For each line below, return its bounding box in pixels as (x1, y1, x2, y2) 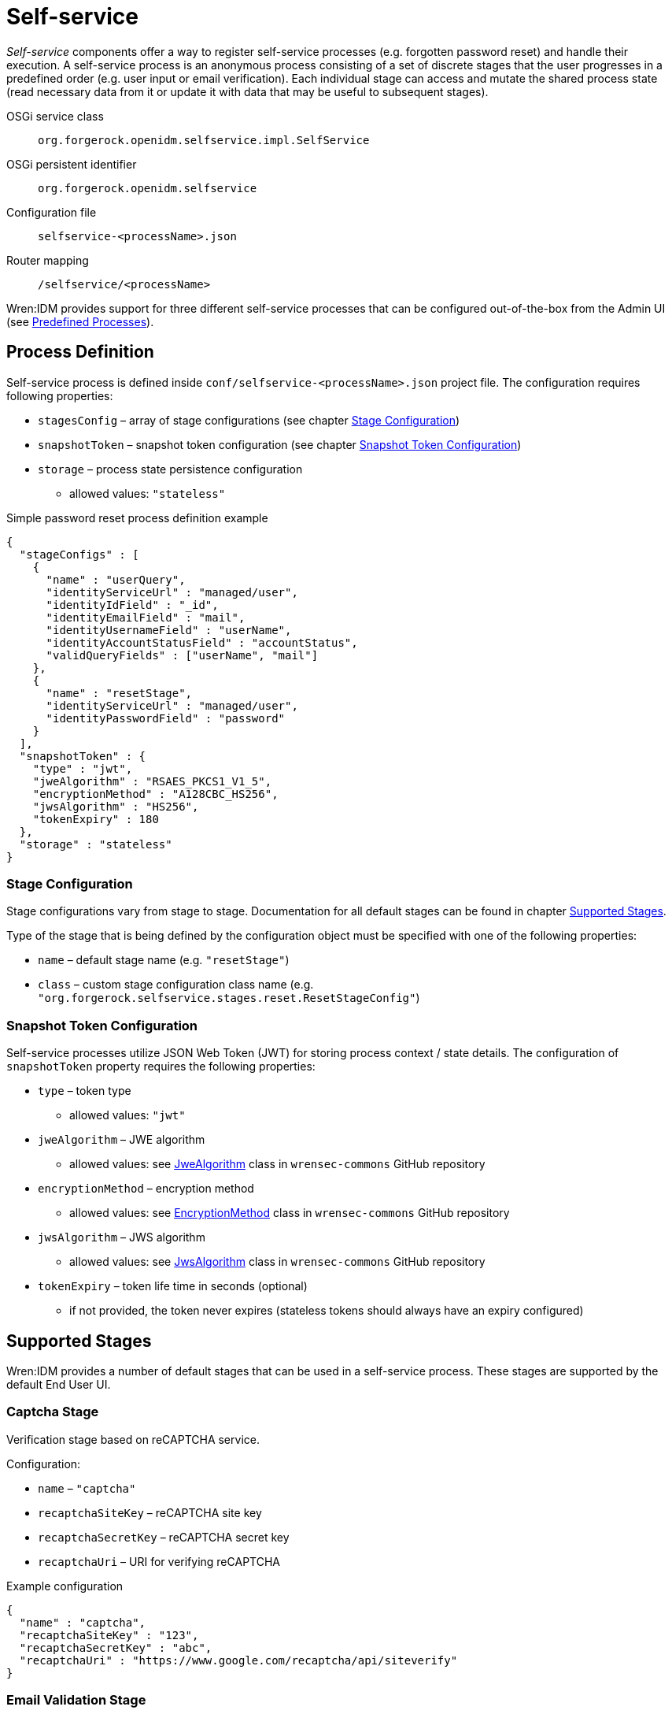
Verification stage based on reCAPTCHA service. (6, 1432, 260, 1446)
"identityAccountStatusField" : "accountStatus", (46, 636, 358, 649)
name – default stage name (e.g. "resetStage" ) (38, 953, 290, 967)
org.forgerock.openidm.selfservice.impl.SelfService (38, 133, 370, 147)
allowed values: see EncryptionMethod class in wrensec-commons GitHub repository (69, 1206, 510, 1220)
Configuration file (6, 205, 97, 219)
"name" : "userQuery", (46, 573, 186, 586)
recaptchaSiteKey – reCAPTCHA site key (38, 1505, 262, 1519)
